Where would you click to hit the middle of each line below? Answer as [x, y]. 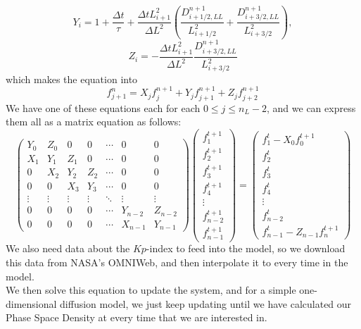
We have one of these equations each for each [103, 107]
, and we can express [311, 107]
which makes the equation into [72, 79]
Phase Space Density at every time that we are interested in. [137, 317]
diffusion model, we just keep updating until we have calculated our [206, 303]
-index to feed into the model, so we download [246, 248]
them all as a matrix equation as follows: [94, 122]
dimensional [31, 303]
